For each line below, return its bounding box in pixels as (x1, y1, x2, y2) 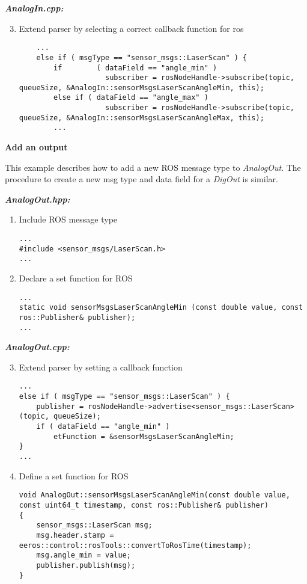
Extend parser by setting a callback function (19, 360, 183, 373)
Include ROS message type (19, 213, 118, 226)
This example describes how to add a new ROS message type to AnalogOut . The (5, 161, 301, 173)
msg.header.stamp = (36, 530, 114, 539)
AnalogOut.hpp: (5, 192, 70, 205)
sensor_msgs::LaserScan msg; (36, 521, 153, 530)
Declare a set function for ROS (19, 272, 133, 284)
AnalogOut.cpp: (5, 340, 70, 353)
